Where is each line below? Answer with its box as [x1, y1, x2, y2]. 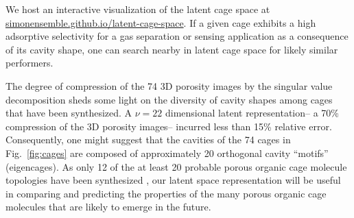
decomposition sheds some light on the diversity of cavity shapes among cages [5, 92, 333, 106]
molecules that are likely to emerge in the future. [5, 199, 211, 214]
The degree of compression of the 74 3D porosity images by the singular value [5, 78, 333, 93]
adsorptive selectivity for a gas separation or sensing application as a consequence [5, 29, 349, 43]
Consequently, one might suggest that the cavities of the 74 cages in [5, 132, 291, 147]
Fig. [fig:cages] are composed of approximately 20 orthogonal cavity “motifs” [5, 145, 329, 160]
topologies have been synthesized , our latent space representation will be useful [5, 173, 341, 187]
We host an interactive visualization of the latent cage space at [5, 2, 270, 16]
